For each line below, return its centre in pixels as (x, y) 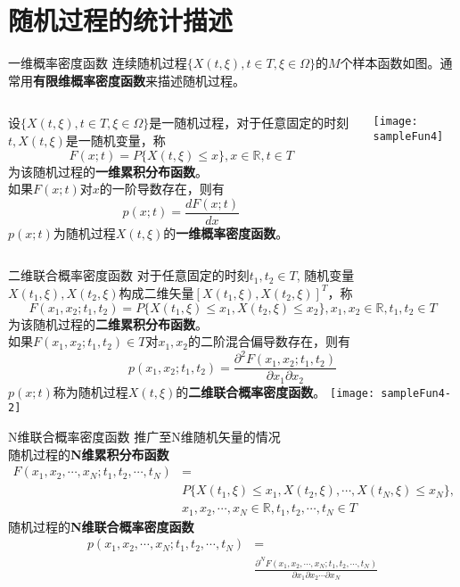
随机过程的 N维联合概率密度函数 (101, 526)
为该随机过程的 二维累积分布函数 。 (108, 323)
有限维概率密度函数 (89, 80)
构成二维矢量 (156, 292)
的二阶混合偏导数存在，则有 (270, 341)
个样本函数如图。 (390, 63)
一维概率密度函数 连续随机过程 (98, 63)
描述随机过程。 (201, 80)
